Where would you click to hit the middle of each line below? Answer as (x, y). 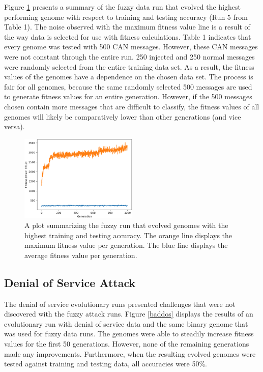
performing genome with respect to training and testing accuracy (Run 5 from (126, 17)
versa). (14, 126)
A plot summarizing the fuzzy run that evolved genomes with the (126, 225)
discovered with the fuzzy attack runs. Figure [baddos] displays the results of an (129, 314)
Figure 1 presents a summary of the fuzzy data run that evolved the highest (122, 7)
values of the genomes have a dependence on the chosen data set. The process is (129, 77)
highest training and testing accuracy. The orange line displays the (128, 235)
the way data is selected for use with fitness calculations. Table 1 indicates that (128, 36)
